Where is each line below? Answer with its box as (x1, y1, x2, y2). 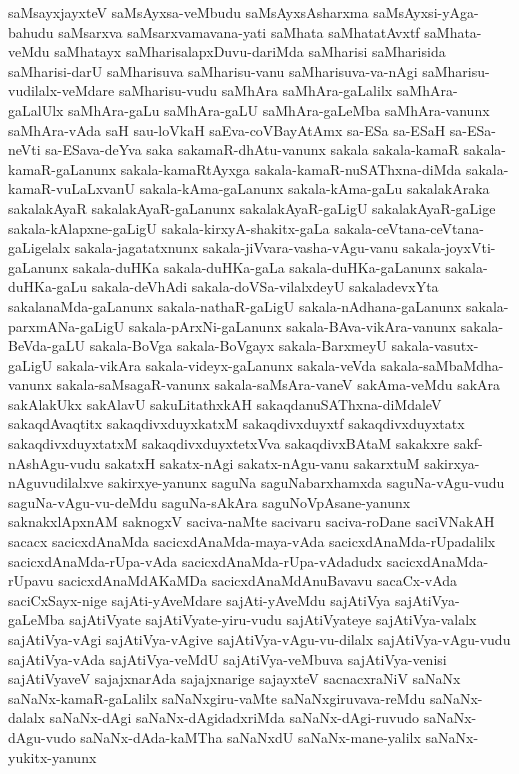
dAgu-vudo (8, 726, 76, 747)
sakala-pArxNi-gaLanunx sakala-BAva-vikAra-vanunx (128, 315, 457, 336)
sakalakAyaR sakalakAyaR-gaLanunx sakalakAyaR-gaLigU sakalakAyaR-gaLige (8, 197, 496, 218)
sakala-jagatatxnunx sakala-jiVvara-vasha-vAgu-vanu (74, 237, 399, 258)
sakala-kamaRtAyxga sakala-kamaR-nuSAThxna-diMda (120, 158, 462, 179)
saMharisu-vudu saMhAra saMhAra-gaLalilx (118, 80, 393, 101)
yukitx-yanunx (8, 746, 97, 767)
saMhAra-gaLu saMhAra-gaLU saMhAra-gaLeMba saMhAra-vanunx (68, 99, 490, 120)
